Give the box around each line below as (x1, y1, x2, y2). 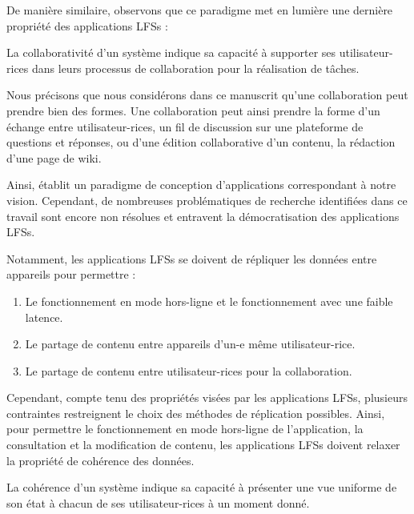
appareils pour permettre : (6, 266, 136, 283)
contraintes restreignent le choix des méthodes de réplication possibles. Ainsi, (6, 404, 385, 421)
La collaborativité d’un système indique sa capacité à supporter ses (6, 44, 336, 61)
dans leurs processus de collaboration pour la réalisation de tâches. (31, 59, 360, 76)
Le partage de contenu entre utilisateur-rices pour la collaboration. (25, 362, 352, 379)
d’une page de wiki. (6, 149, 102, 166)
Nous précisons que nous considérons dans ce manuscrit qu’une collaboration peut (6, 86, 408, 103)
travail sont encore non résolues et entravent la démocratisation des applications (6, 207, 400, 224)
